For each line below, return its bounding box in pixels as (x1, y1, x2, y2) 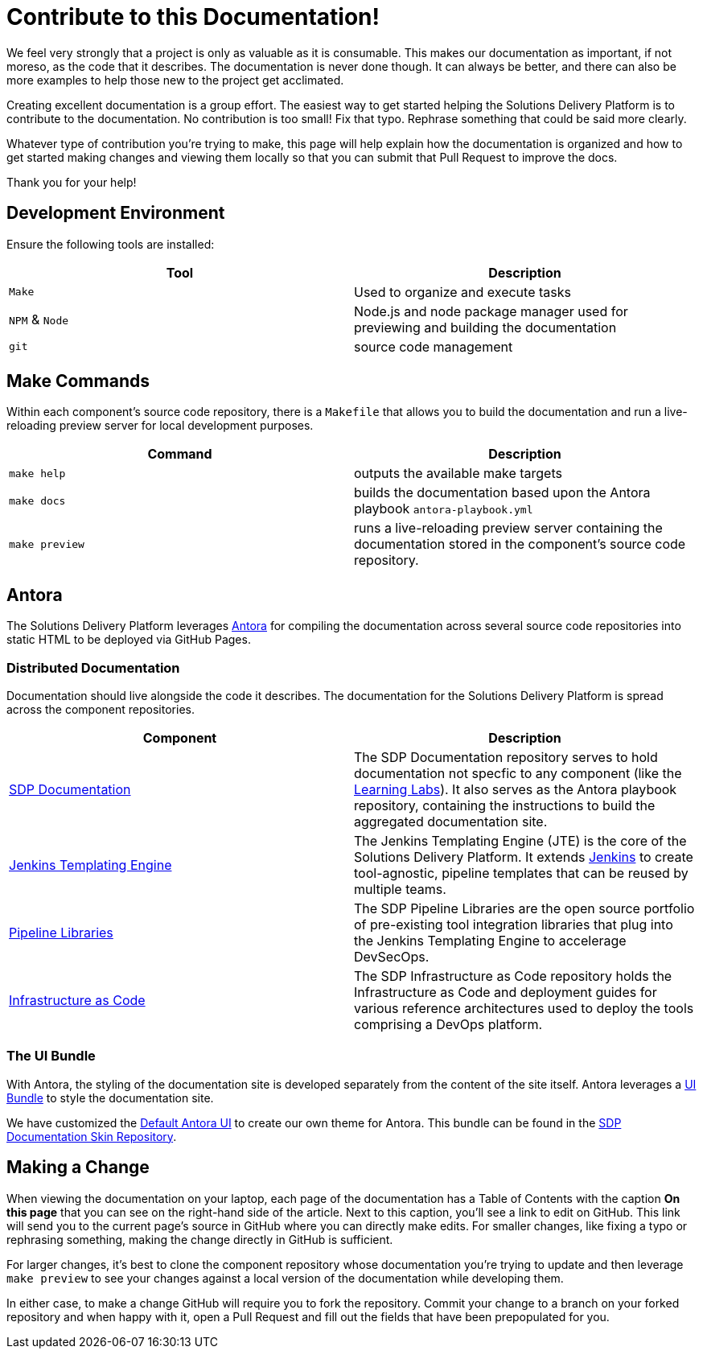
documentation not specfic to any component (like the (354, 765, 682, 782)
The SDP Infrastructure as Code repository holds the (354, 968, 672, 985)
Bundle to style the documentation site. (6, 1090, 214, 1105)
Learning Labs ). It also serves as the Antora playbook (354, 781, 677, 798)
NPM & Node (9, 311, 69, 327)
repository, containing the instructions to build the (354, 797, 656, 814)
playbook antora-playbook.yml (354, 500, 533, 517)
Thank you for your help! (6, 175, 137, 189)
